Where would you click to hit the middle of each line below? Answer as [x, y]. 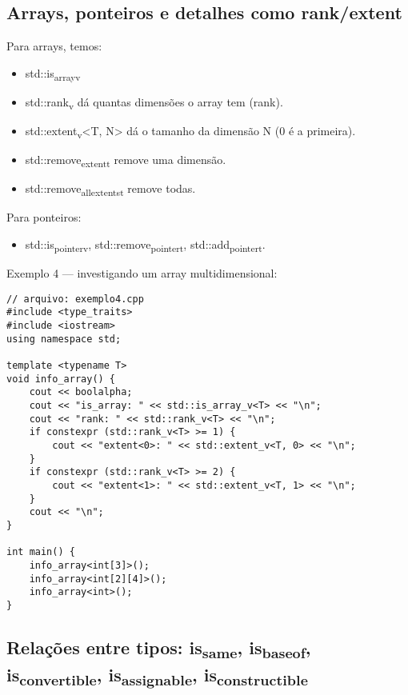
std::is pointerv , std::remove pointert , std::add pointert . [145, 245]
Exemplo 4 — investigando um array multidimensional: [142, 273]
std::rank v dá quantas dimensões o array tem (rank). [154, 102]
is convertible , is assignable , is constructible [157, 675]
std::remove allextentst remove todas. [110, 190]
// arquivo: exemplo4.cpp [75, 299]
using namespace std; [64, 339]
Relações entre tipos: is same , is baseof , [159, 649]
